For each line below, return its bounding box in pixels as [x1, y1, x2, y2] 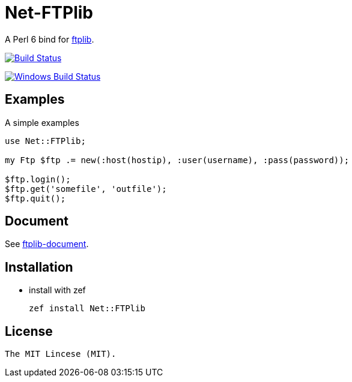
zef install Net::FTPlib [29, 303, 145, 314]
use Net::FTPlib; [5, 136, 86, 146]
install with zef [29, 285, 86, 296]
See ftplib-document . [5, 239, 89, 249]
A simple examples [5, 117, 79, 128]
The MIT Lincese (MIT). [5, 349, 117, 359]
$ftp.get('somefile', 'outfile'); [5, 184, 167, 194]
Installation [5, 259, 73, 275]
